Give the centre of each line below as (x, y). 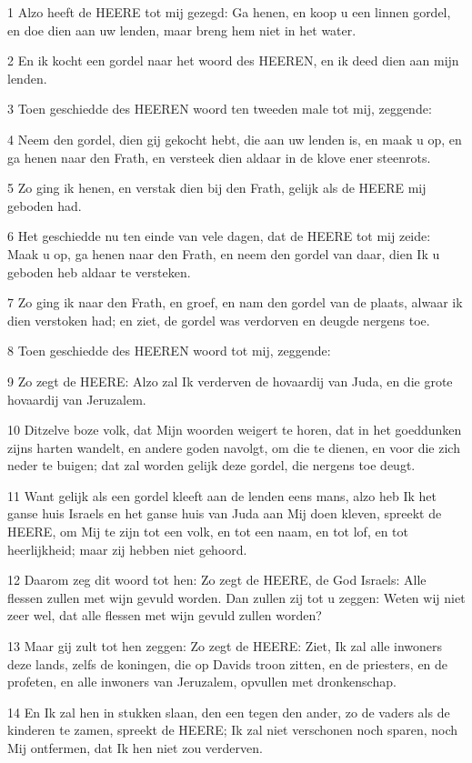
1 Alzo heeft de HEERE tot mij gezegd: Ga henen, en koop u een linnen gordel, (229, 12)
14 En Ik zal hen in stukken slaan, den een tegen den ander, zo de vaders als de (229, 712)
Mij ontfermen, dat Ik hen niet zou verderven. (135, 748)
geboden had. (45, 205)
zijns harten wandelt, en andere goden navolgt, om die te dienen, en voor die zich (234, 447)
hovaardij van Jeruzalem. (77, 399)
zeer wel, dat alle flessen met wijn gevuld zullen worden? (165, 615)
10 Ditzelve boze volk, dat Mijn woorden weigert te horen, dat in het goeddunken (235, 430)
